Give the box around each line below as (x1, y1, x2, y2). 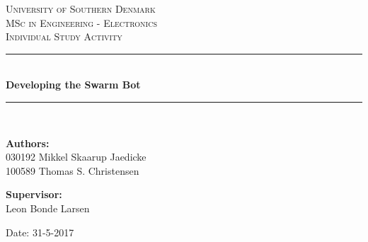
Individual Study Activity (6, 29, 122, 44)
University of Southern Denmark (6, 1, 156, 16)
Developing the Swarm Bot (6, 77, 141, 92)
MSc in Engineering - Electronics (6, 15, 157, 30)
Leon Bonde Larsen (6, 200, 90, 215)
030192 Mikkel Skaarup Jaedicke (6, 149, 146, 164)
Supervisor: (6, 187, 62, 202)
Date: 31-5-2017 (6, 224, 74, 239)
